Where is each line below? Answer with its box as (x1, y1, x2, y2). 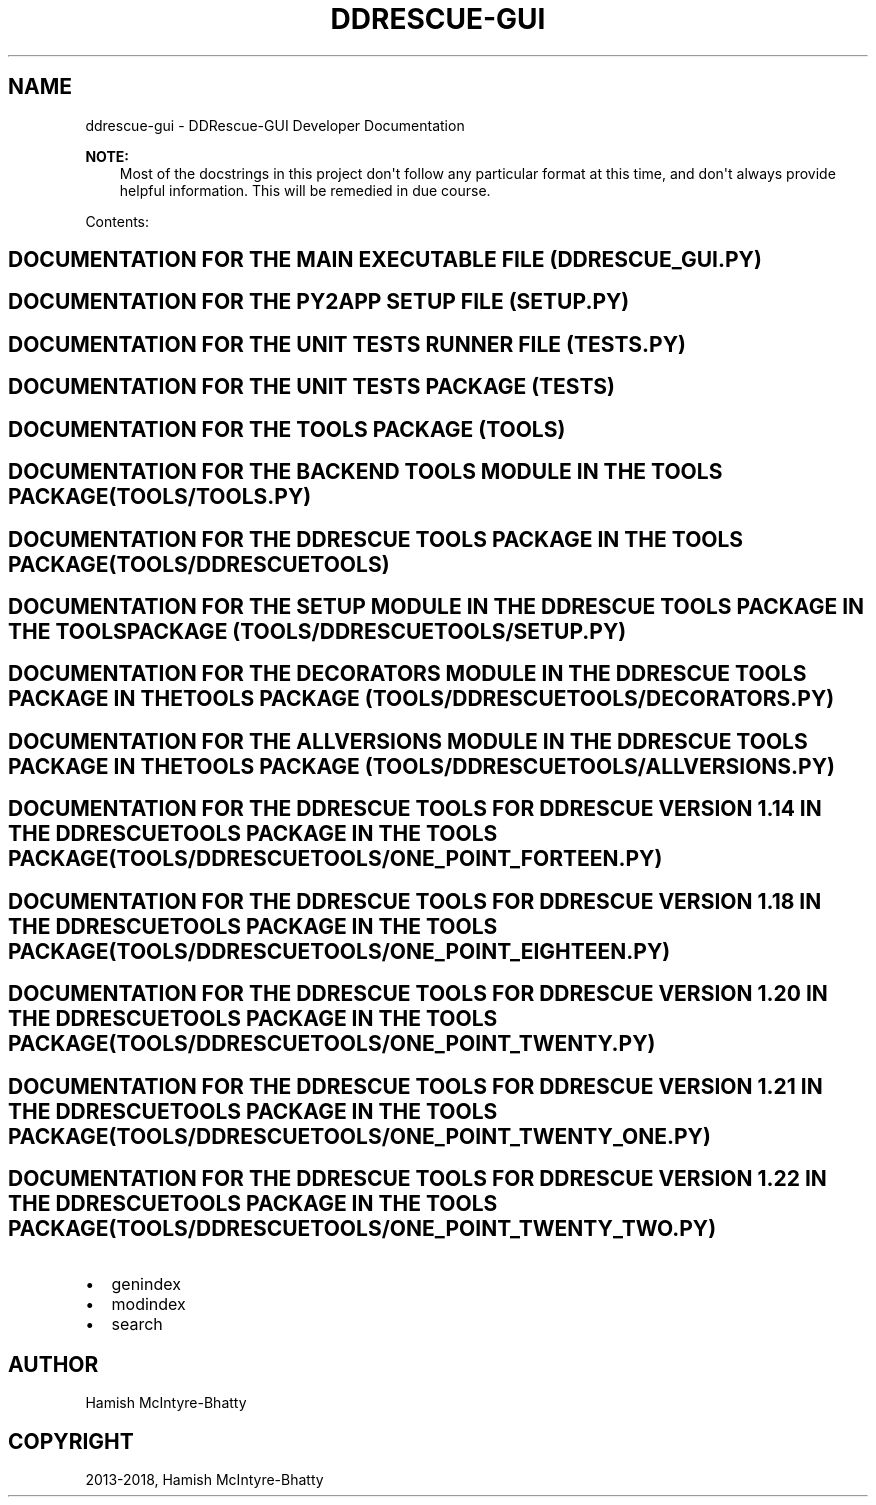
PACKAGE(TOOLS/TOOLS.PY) (8, 484, 312, 510)
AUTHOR (8, 1351, 99, 1377)
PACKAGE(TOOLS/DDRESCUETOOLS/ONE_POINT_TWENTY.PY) (8, 1031, 656, 1057)
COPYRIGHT (8, 1428, 134, 1454)
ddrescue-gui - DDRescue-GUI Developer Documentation (85, 116, 465, 134)
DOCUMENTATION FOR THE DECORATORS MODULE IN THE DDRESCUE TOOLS (8, 661, 807, 687)
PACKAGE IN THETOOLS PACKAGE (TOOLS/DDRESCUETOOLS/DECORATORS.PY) (8, 686, 835, 712)
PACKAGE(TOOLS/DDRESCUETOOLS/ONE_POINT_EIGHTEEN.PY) (8, 938, 671, 964)
